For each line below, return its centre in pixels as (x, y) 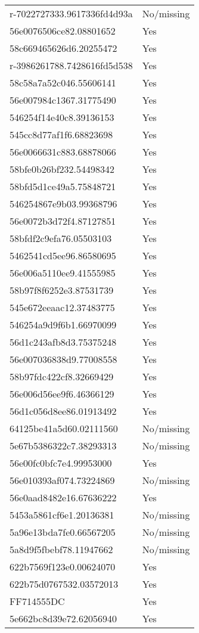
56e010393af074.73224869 (62, 480)
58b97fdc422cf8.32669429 (62, 376)
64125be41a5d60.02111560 (64, 428)
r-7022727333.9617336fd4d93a (71, 13)
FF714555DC (37, 601)
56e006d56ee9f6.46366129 (62, 394)
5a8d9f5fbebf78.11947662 (61, 549)
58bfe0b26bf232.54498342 (62, 169)
